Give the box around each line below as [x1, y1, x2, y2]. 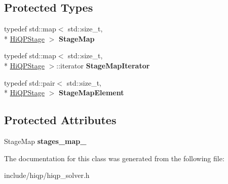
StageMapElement [58, 87, 124, 98]
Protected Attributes [4, 112, 117, 128]
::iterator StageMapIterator [56, 60, 150, 70]
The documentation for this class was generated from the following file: [4, 153, 224, 163]
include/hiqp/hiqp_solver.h [4, 170, 90, 180]
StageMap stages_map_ [4, 135, 87, 146]
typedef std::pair [4, 77, 55, 88]
